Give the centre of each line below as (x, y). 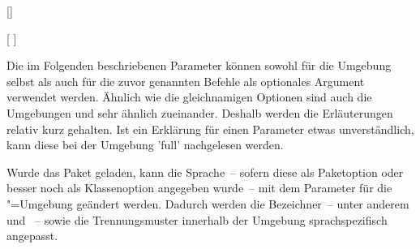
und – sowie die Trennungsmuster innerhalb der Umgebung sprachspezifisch (197, 219)
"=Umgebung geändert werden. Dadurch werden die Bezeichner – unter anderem (208, 203)
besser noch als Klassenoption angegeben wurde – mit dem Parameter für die (199, 188)
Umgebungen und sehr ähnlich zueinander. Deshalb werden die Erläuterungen (200, 112)
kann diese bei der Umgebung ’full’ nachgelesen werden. (145, 145)
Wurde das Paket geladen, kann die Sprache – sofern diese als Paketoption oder (205, 172)
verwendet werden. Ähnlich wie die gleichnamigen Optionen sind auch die (189, 97)
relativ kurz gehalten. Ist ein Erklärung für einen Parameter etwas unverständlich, (210, 129)
